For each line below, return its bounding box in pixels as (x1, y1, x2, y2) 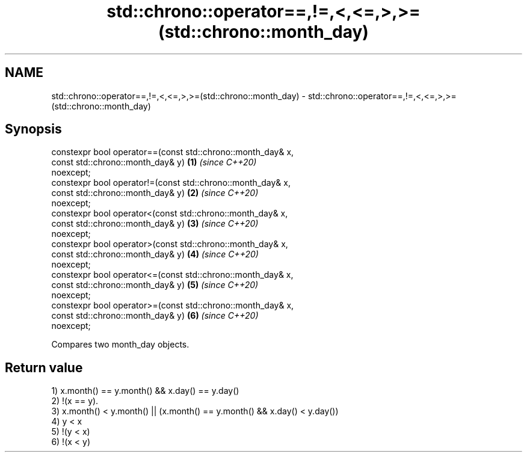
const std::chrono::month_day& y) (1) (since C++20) (51, 157, 257, 168)
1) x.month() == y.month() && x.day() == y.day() (51, 385, 239, 396)
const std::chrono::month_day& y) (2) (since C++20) (51, 188, 259, 198)
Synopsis (5, 121, 62, 137)
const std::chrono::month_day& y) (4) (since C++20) (51, 249, 259, 260)
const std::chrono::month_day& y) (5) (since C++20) (51, 280, 259, 290)
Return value (5, 360, 83, 375)
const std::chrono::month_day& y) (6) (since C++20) (51, 310, 259, 321)
